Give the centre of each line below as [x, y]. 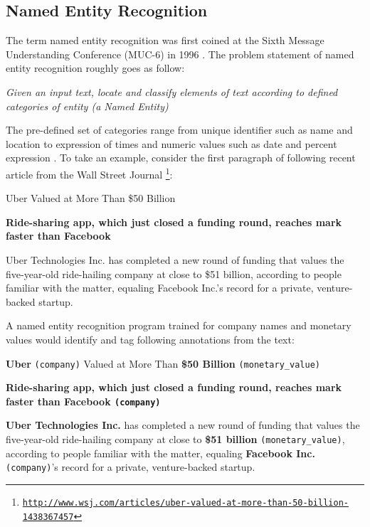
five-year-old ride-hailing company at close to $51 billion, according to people [174, 273]
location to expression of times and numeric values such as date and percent [171, 143]
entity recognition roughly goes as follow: [95, 68]
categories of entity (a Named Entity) [87, 106]
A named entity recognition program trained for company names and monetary [179, 325]
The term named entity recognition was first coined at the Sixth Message [165, 40]
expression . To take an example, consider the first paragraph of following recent [181, 158]
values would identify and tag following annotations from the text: [150, 339]
